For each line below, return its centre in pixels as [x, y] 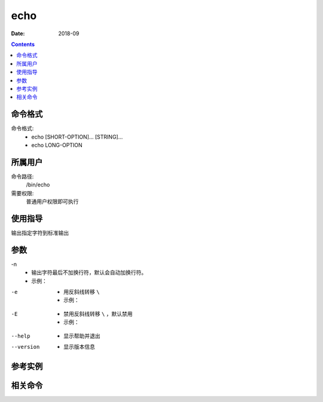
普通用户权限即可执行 [52, 202]
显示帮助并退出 [82, 336]
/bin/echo [38, 185]
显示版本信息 [79, 346]
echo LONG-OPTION [57, 145]
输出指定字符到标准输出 [40, 232]
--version [25, 347]
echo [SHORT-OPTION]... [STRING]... [77, 137]
